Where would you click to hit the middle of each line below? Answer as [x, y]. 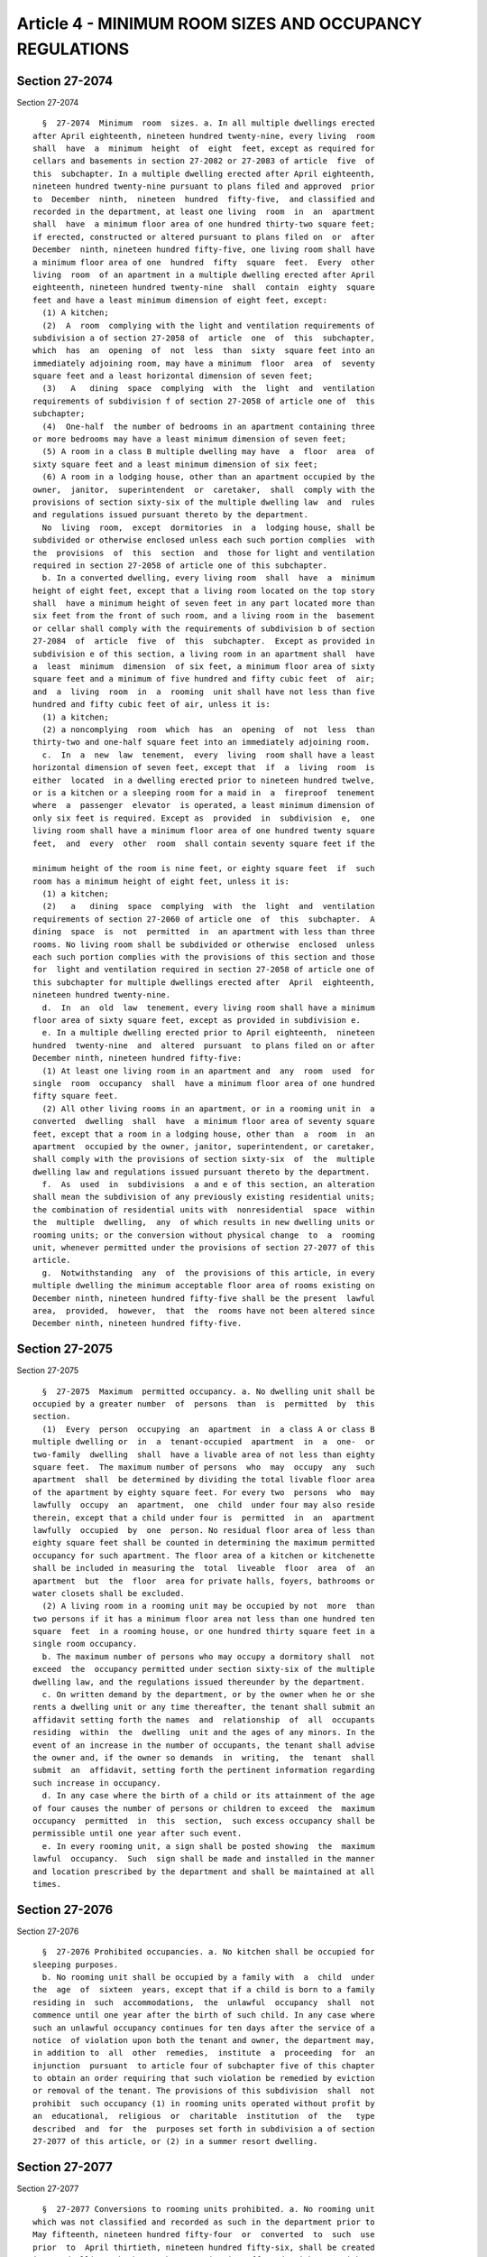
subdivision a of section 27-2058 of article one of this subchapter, [204, 338]
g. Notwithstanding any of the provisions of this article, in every [208, 1272]
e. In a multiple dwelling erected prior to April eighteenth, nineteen [208, 1033]
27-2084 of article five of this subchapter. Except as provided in [204, 641]
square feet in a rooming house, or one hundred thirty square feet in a [204, 1631]
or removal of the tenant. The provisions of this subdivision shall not [204, 2091]
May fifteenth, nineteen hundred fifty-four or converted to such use [204, 2235]
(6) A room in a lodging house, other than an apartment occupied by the [208, 477]
